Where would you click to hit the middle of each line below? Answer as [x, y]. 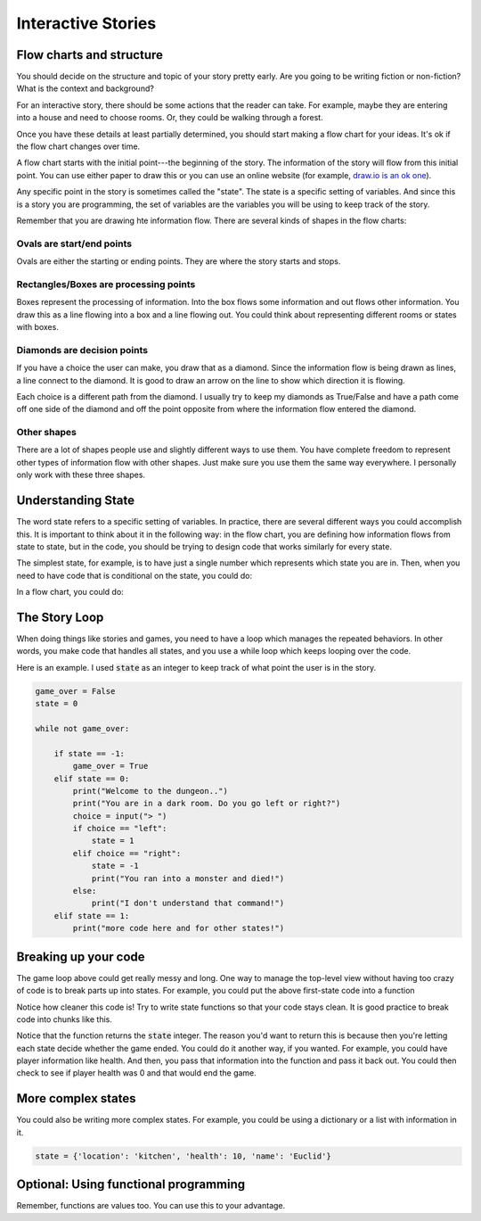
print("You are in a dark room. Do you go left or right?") [207, 804]
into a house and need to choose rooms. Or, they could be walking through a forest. [170, 118]
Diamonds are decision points [82, 350]
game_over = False [75, 691]
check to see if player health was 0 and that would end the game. [137, 1073]
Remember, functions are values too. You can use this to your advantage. [151, 1206]
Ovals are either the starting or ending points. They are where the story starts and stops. [179, 261]
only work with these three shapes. [81, 475]
